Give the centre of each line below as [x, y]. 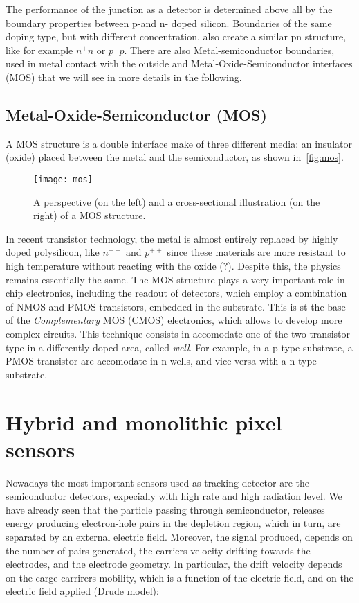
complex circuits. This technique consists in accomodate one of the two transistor [178, 333]
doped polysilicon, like [53, 252]
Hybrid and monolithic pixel [144, 422]
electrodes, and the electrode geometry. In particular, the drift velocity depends [174, 564]
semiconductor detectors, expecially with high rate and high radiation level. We [174, 496]
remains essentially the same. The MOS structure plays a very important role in [175, 279]
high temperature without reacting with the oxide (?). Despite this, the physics [173, 265]
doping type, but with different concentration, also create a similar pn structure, [176, 36]
